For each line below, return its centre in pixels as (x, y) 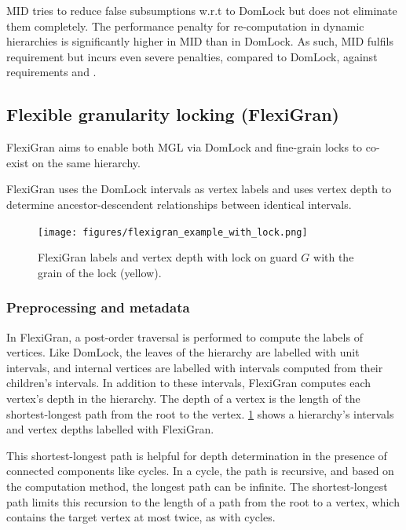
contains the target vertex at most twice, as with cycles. (141, 517)
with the (334, 257)
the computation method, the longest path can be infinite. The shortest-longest (197, 486)
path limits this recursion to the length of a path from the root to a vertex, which (203, 501)
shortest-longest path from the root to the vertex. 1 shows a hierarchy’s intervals (200, 413)
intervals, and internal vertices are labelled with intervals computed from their (195, 367)
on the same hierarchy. (86, 162)
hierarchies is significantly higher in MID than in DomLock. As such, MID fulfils (200, 41)
